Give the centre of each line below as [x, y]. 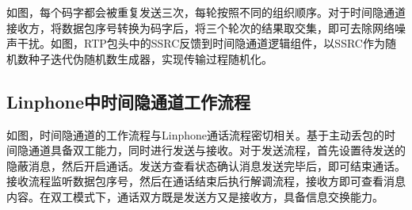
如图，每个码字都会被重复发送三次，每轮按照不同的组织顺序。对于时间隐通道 [206, 12]
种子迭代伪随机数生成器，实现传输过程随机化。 [150, 58]
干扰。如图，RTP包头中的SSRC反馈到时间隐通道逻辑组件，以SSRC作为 [201, 43]
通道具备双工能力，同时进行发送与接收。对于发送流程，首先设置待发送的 [217, 150]
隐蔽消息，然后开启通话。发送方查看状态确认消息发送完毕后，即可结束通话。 [206, 165]
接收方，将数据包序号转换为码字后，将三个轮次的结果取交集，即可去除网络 [200, 27]
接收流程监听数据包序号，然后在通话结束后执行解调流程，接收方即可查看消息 [206, 181]
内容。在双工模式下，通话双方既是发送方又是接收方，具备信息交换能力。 [195, 196]
